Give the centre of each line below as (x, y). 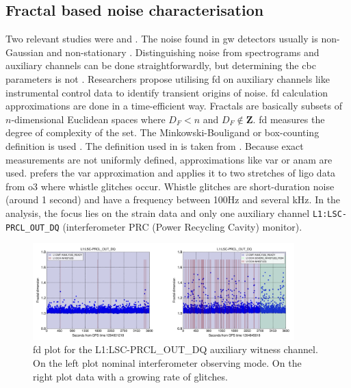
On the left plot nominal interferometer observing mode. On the (167, 363)
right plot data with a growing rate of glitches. (130, 376)
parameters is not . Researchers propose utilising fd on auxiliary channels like (168, 78)
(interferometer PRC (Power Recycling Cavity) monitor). (182, 226)
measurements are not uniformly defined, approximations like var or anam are (169, 159)
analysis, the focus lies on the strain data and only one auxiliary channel (158, 212)
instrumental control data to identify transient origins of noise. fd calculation (167, 92)
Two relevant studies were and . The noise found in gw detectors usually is (162, 39)
